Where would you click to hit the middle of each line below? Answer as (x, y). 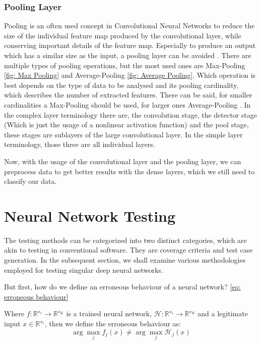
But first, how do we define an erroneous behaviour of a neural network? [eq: (122, 287)
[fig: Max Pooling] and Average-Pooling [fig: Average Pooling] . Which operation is (130, 75)
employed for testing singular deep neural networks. (84, 269)
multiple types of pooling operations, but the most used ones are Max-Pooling (125, 65)
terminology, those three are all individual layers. (80, 144)
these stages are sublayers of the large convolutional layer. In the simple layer (123, 134)
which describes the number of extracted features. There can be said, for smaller (128, 95)
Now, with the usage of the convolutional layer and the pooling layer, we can (123, 161)
